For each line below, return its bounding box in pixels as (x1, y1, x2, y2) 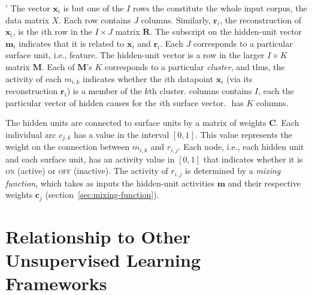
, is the (13, 25, 38, 38)
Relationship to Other (5, 224, 191, 248)
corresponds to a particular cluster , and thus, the (105, 60, 285, 73)
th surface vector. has (162, 96, 244, 109)
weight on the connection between (5, 140, 130, 153)
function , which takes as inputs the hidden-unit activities (5, 176, 215, 189)
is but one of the (63, 2, 124, 14)
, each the (258, 85, 294, 97)
